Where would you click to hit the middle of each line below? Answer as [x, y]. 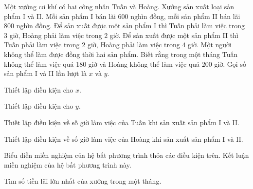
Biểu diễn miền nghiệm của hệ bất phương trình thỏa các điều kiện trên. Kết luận [126, 155]
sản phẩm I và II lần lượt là [45, 73]
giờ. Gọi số [230, 64]
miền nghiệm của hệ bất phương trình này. [68, 164]
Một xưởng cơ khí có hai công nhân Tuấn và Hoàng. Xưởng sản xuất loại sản [119, 6]
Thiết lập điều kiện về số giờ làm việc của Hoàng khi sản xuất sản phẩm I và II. [124, 139]
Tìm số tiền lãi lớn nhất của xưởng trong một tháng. [83, 181]
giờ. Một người [210, 45]
